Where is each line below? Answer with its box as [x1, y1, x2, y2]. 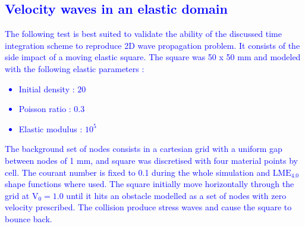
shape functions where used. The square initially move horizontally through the [5, 178, 294, 190]
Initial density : [18, 82, 75, 95]
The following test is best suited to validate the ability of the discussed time [5, 27, 282, 40]
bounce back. [5, 212, 52, 225]
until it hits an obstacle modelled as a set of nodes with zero [66, 189, 287, 201]
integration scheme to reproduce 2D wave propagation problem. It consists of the [5, 39, 300, 51]
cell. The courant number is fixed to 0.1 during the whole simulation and [5, 166, 270, 178]
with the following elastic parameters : [5, 62, 144, 74]
